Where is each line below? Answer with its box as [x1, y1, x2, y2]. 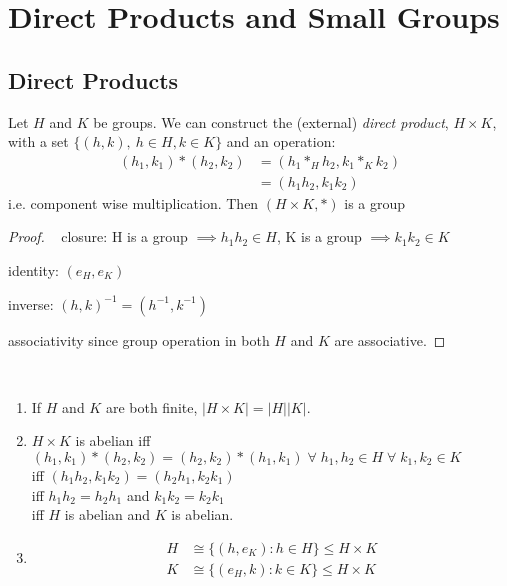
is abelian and [64, 504, 151, 525]
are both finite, [105, 396, 198, 417]
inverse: [8, 293, 54, 314]
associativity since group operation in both [8, 329, 270, 350]
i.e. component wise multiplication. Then [8, 192, 259, 213]
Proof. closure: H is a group [8, 226, 188, 247]
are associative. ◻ [334, 329, 446, 350]
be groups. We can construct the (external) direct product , [93, 111, 449, 132]
